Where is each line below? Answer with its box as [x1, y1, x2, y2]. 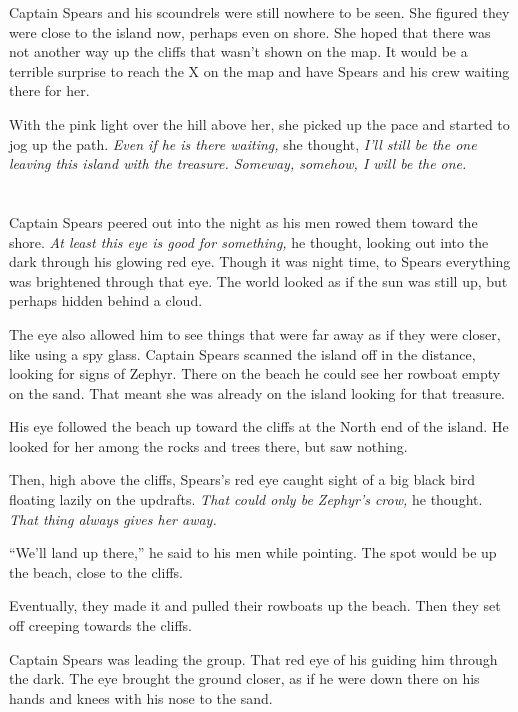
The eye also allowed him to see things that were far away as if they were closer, [9, 323, 501, 344]
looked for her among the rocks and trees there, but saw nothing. [9, 435, 408, 456]
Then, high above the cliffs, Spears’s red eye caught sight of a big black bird [9, 469, 475, 490]
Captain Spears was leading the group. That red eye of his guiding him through [9, 648, 498, 669]
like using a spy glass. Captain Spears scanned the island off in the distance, [9, 343, 476, 364]
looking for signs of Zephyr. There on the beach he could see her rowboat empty [9, 363, 501, 384]
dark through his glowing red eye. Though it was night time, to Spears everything [9, 251, 511, 272]
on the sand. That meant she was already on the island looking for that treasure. [9, 382, 505, 403]
